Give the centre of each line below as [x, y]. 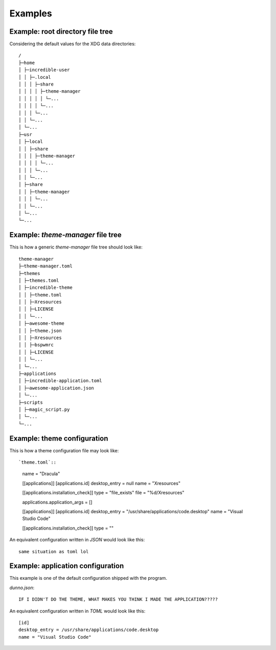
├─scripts [31, 402]
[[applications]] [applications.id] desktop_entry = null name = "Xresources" [101, 483]
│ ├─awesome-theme [42, 323]
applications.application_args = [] [57, 502]
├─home [27, 62]
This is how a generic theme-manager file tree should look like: [76, 247]
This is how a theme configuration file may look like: [64, 450]
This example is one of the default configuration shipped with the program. [88, 578]
